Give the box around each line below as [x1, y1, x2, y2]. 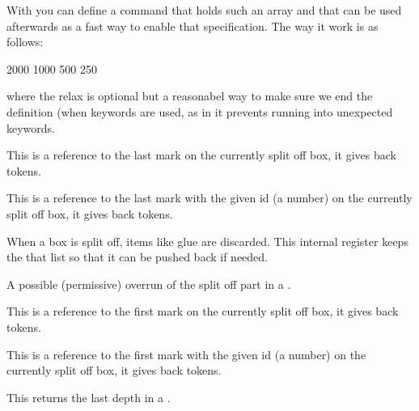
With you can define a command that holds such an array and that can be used [6, 2, 402, 18]
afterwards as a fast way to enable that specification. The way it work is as [6, 17, 379, 34]
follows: [6, 33, 44, 50]
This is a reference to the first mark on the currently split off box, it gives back [6, 303, 399, 320]
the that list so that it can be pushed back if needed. [6, 248, 269, 265]
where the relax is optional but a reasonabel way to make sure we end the [6, 87, 373, 104]
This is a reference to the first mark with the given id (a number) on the [6, 345, 366, 362]
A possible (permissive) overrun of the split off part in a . [6, 275, 291, 292]
